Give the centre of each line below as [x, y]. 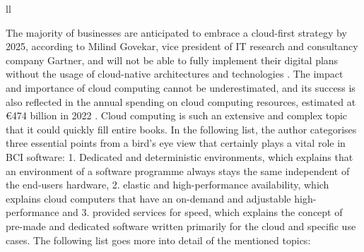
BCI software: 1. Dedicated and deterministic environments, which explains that [180, 156]
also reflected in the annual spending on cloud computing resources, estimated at [181, 101]
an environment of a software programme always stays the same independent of [178, 170]
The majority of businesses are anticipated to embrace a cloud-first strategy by [176, 32]
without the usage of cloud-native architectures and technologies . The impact [175, 74]
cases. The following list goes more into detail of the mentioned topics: [158, 240]
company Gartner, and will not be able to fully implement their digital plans [172, 60]
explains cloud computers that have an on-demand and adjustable [148, 198]
